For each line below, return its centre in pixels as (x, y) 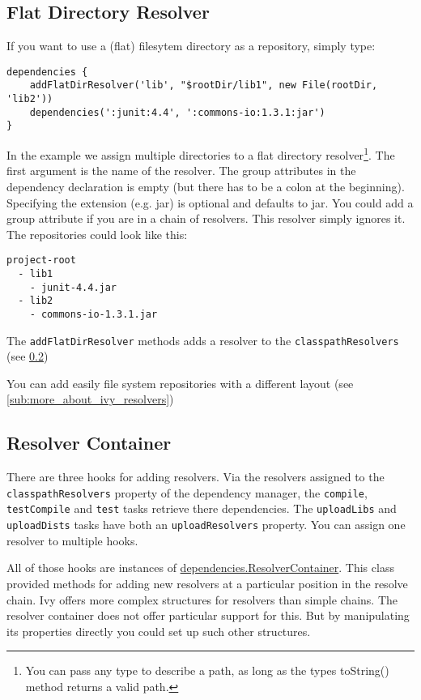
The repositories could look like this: (97, 234)
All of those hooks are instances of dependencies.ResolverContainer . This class (200, 568)
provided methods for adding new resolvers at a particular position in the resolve (207, 583)
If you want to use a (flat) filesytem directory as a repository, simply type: (191, 46)
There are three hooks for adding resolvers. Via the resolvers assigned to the (196, 477)
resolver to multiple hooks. (72, 540)
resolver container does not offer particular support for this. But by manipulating (208, 615)
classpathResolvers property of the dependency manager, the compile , (187, 492)
